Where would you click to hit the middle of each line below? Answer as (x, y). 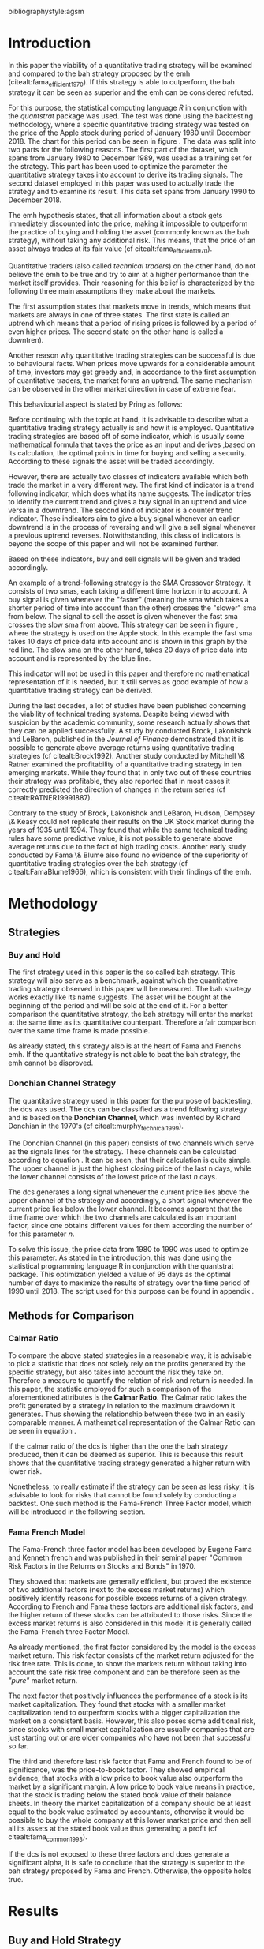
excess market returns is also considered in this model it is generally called (130, 1623)
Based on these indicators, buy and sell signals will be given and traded (124, 559)
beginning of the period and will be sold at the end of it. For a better (118, 1006)
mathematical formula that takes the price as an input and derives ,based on (132, 444)
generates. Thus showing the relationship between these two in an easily (127, 1414)
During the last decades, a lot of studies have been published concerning (127, 705)
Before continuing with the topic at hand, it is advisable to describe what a (128, 419)
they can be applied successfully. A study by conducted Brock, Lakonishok (130, 730)
